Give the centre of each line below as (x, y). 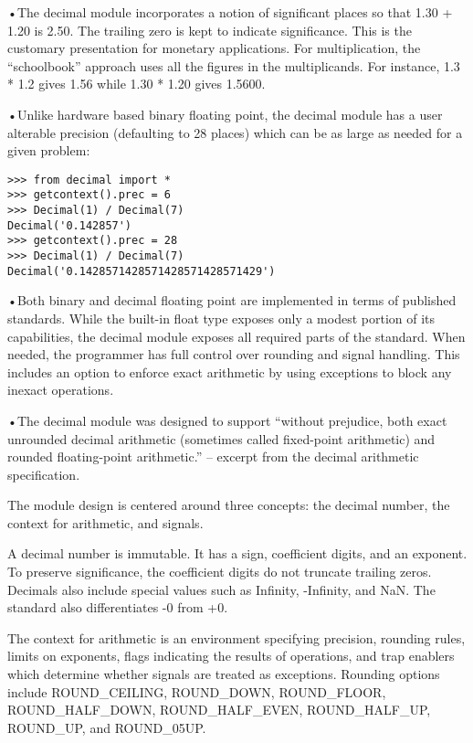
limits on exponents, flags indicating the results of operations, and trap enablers (231, 656)
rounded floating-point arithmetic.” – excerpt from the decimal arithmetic (213, 456)
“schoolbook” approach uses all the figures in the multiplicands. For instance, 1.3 (234, 65)
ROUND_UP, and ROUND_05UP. (107, 727)
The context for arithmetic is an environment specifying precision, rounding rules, (236, 637)
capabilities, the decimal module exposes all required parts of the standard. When (236, 336)
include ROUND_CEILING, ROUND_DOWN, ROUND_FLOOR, (197, 691)
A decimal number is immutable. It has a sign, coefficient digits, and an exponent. (237, 553)
